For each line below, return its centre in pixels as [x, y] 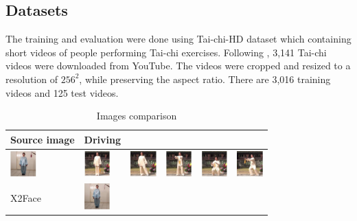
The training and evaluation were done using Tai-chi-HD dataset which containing [178, 39]
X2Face [26, 197]
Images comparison [137, 116]
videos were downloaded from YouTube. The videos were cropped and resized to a [178, 66]
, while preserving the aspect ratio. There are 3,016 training [205, 79]
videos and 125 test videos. [62, 92]
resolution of [32, 79]
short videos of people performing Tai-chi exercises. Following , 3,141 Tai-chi [166, 52]
